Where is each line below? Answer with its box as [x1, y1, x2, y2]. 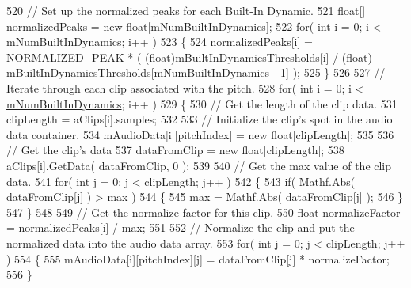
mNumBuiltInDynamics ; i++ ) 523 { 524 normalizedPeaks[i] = [6, 33, 313, 50]
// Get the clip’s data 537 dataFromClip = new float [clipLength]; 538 [6, 142, 344, 158]
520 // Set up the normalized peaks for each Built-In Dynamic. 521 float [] [6, 2, 366, 18]
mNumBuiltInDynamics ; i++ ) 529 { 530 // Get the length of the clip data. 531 [6, 95, 398, 112]
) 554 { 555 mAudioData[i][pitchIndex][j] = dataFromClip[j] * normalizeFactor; [6, 250, 390, 267]
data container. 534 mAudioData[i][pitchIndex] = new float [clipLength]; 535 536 [6, 126, 394, 142]
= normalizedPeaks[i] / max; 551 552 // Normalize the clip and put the [6, 219, 355, 236]
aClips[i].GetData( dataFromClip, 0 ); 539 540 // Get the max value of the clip [6, 157, 392, 173]
